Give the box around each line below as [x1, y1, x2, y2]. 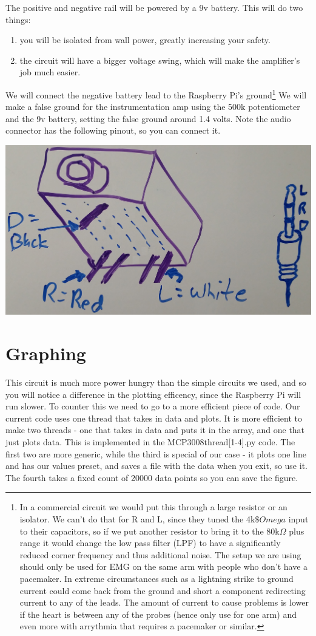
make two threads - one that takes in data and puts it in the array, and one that [5, 423, 305, 436]
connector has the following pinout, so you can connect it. [5, 124, 221, 137]
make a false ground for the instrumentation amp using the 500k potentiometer [5, 100, 300, 113]
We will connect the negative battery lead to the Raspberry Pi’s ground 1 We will [5, 86, 307, 101]
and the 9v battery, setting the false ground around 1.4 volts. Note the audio [5, 112, 291, 125]
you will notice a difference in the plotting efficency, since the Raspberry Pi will [5, 388, 301, 400]
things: [5, 13, 31, 26]
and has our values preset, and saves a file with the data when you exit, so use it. [5, 459, 308, 472]
